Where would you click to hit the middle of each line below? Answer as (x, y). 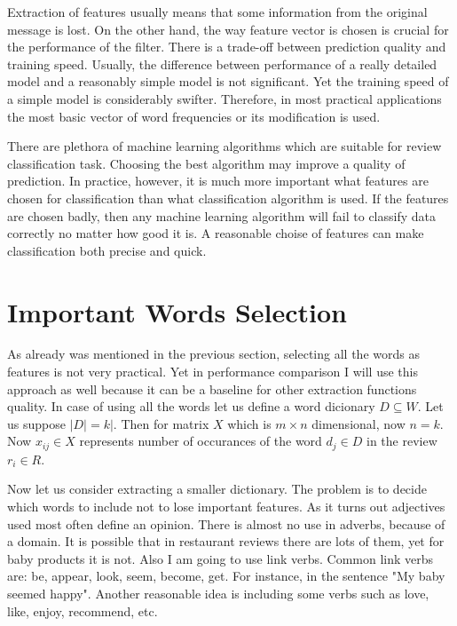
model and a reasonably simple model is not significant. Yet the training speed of (228, 81)
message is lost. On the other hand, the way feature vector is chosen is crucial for (228, 29)
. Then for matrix (161, 423)
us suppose (36, 423)
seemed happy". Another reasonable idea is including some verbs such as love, (218, 594)
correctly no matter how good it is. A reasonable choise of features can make (216, 233)
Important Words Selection (177, 311)
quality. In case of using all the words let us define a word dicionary (191, 406)
